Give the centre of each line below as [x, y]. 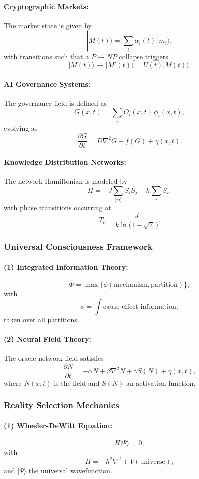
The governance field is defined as [55, 102]
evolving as [21, 127]
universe [152, 461]
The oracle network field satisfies [54, 358]
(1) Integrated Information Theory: [66, 266]
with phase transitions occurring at [58, 208]
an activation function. [161, 383]
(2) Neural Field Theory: [48, 339]
